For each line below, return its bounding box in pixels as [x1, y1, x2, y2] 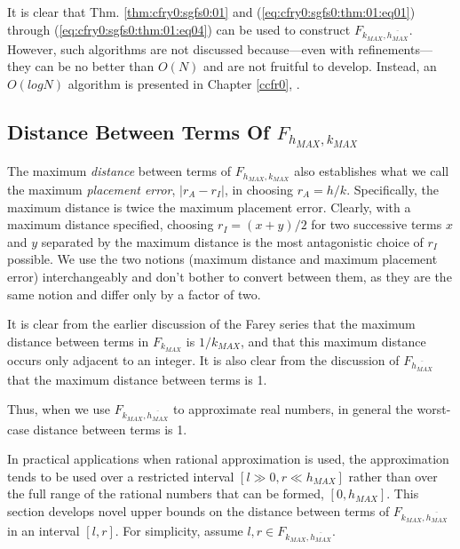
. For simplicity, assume [115, 521, 243, 540]
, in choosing [224, 180, 293, 198]
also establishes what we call [294, 162, 449, 180]
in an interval [7, 521, 80, 540]
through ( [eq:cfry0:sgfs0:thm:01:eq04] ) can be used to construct [7, 20, 351, 38]
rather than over [348, 466, 438, 485]
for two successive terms [311, 215, 442, 234]
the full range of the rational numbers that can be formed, [7, 484, 324, 503]
